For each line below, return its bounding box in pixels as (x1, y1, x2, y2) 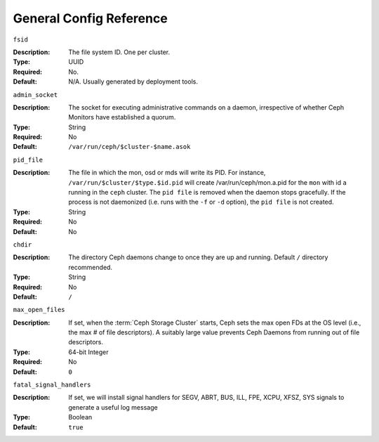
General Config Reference (13, 11, 168, 26)
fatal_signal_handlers (13, 381, 91, 389)
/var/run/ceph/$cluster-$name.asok (68, 143, 191, 151)
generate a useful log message (68, 403, 158, 411)
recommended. (68, 263, 112, 271)
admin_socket (13, 91, 58, 98)
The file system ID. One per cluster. (68, 48, 171, 56)
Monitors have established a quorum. (68, 113, 176, 122)
